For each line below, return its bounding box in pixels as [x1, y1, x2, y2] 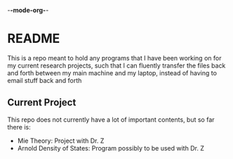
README [7, 31, 60, 46]
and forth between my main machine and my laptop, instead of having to [7, 68, 218, 77]
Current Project [7, 96, 76, 108]
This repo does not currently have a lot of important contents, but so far [7, 115, 215, 124]
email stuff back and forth [7, 76, 82, 84]
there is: [7, 122, 31, 131]
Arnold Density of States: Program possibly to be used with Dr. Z [17, 144, 205, 152]
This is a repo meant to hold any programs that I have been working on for [7, 53, 222, 62]
